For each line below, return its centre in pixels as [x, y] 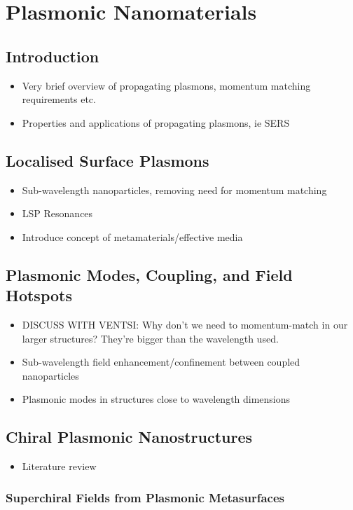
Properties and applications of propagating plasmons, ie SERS [156, 122]
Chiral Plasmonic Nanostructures [129, 437]
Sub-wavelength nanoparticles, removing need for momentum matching [174, 189]
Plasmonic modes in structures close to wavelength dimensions [156, 399]
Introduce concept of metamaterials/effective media [132, 236]
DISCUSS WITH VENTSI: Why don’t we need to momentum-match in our [185, 324]
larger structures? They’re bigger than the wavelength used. [150, 338]
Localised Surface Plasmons [108, 160]
